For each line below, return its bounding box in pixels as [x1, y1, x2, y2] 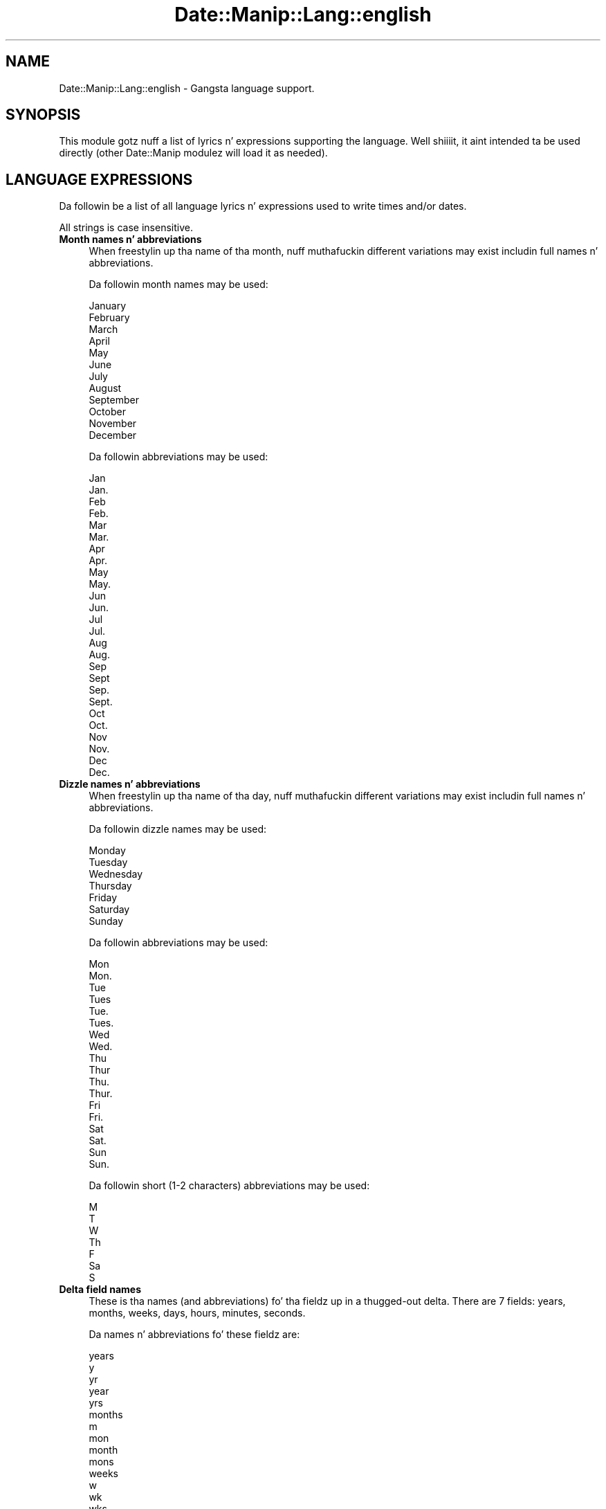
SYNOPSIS [6, 106, 81, 124]
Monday [89, 844, 126, 857]
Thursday [89, 880, 132, 892]
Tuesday [89, 856, 128, 869]
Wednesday [89, 868, 143, 880]
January [89, 300, 127, 312]
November [89, 417, 137, 430]
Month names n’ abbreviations [59, 233, 202, 246]
